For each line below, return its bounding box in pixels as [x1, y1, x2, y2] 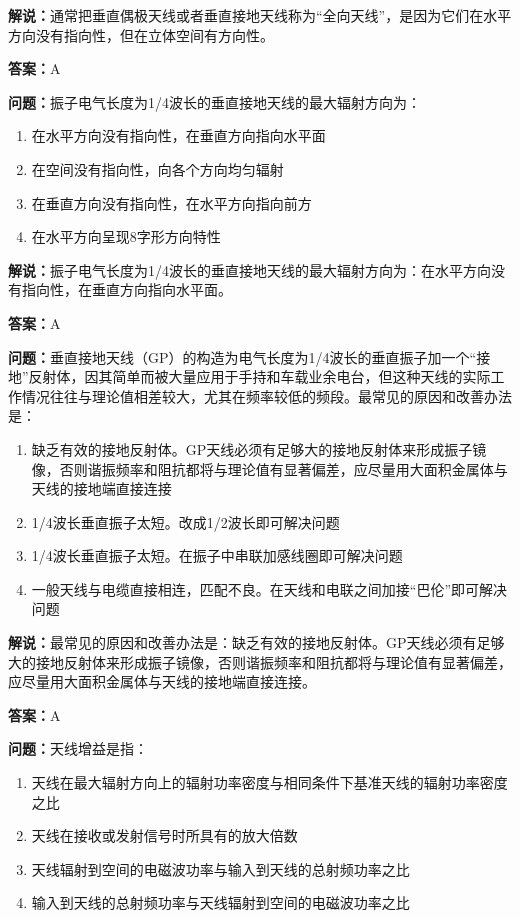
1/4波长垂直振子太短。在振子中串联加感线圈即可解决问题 [31, 545, 403, 566]
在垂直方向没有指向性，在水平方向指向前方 [31, 192, 312, 213]
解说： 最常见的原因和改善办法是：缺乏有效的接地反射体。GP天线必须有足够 [8, 632, 505, 653]
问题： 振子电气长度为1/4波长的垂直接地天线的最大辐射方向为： [8, 91, 421, 112]
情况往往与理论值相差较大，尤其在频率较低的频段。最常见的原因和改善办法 [21, 385, 512, 406]
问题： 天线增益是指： [8, 738, 148, 759]
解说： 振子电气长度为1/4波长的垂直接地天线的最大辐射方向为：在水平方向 [8, 259, 491, 280]
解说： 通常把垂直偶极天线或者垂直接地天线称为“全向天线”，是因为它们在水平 [8, 5, 512, 25]
